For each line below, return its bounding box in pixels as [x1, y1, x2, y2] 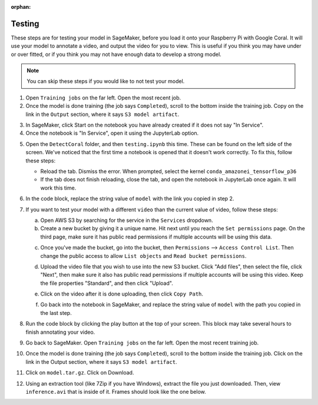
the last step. [40, 309, 72, 316]
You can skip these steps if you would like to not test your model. [26, 78, 185, 85]
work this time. [40, 184, 77, 191]
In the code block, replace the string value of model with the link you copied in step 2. [25, 195, 234, 203]
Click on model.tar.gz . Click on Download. [25, 369, 134, 376]
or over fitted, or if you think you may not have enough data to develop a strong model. [11, 51, 222, 58]
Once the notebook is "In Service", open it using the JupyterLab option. [25, 130, 199, 137]
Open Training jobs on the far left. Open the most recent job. [25, 94, 181, 101]
